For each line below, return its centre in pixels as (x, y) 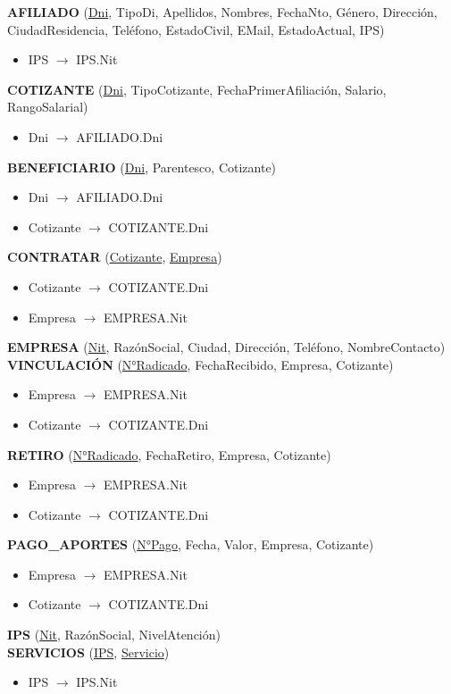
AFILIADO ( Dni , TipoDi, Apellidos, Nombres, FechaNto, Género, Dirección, (222, 12)
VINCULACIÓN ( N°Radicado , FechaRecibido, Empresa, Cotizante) (200, 364)
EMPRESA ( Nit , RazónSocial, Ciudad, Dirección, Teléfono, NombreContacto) (226, 347)
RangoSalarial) (48, 107)
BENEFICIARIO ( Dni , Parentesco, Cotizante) (142, 167)
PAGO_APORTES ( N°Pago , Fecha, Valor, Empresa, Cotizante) (191, 544)
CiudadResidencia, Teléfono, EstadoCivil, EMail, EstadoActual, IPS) (196, 29)
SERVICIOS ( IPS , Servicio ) (88, 652)
